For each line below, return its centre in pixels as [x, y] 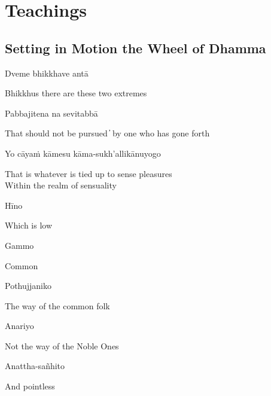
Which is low [29, 225]
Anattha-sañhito [35, 366]
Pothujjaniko [28, 286]
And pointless [30, 386]
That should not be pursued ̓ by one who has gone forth [107, 133]
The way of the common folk [57, 305]
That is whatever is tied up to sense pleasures [89, 173]
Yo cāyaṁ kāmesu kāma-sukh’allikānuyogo [83, 153]
